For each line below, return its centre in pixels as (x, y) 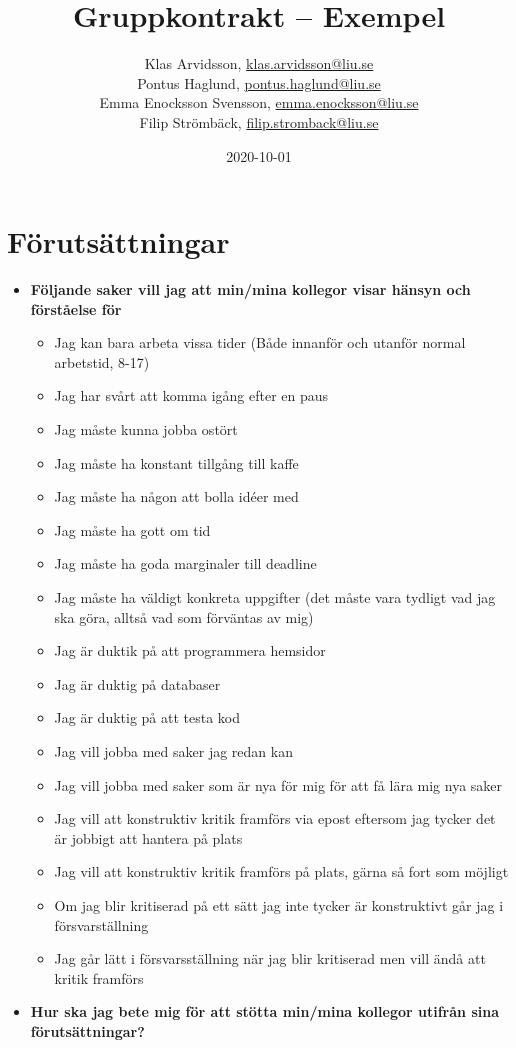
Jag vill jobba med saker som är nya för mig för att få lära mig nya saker (278, 784)
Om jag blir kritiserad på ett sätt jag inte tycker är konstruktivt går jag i (279, 904)
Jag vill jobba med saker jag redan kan (173, 750)
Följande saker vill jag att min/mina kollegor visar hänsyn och (250, 289)
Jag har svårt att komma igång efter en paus (191, 395)
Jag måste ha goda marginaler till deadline (185, 563)
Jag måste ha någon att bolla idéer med (176, 496)
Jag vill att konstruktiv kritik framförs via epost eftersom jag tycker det (275, 818)
